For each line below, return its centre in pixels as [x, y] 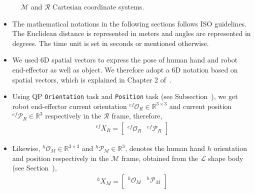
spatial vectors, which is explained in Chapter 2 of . [92, 79]
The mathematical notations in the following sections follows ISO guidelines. [129, 23]
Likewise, [26, 148]
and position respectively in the [60, 158]
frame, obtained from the [160, 158]
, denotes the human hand [165, 148]
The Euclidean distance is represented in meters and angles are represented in [131, 33]
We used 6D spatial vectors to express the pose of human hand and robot [125, 60]
